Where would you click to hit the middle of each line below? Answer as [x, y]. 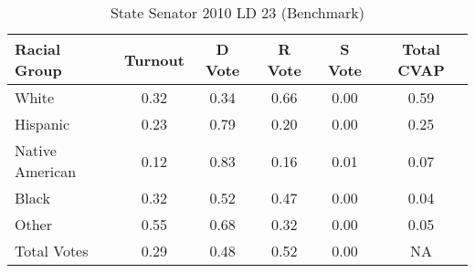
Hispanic [42, 124]
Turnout [154, 59]
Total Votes [52, 251]
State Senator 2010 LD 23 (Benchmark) [237, 12]
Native [36, 150]
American [46, 171]
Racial [38, 49]
